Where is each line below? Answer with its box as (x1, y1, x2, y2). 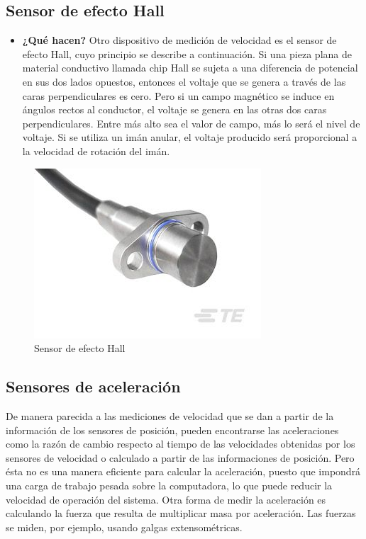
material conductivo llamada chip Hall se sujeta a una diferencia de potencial (22, 60, 358, 75)
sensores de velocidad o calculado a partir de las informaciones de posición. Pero (6, 450, 355, 465)
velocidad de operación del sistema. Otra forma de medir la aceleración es (6, 492, 326, 506)
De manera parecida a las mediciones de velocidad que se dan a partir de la (6, 408, 334, 423)
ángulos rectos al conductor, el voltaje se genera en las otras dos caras (22, 102, 327, 117)
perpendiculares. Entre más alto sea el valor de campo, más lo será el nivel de (22, 115, 360, 130)
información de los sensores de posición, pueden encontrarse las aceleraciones (6, 422, 339, 437)
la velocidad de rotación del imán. (22, 143, 170, 158)
